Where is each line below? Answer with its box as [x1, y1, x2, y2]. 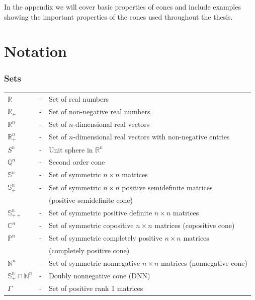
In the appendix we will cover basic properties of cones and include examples [4, 2, 241, 12]
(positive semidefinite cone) [48, 194, 133, 205]
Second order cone [48, 157, 105, 167]
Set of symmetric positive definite [48, 207, 152, 218]
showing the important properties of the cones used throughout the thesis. [4, 11, 233, 22]
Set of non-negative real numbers [48, 106, 150, 116]
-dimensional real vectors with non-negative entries [73, 131, 230, 142]
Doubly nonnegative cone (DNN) [48, 270, 150, 281]
